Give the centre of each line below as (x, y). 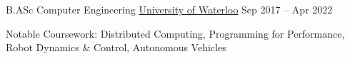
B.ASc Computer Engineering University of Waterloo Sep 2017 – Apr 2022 (169, 9)
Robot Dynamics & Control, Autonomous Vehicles (116, 47)
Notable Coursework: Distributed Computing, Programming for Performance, (175, 33)
